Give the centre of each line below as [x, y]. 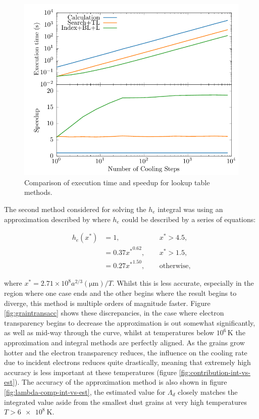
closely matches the [208, 391]
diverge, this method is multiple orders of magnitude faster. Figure [107, 303]
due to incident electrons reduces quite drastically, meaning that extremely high [127, 362]
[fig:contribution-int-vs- [215, 372]
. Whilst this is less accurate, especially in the [183, 283]
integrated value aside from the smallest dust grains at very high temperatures [125, 402]
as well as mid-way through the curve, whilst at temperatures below [109, 332]
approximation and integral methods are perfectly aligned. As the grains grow [124, 342]
